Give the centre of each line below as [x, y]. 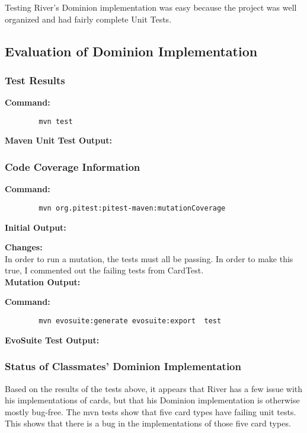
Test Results [35, 80]
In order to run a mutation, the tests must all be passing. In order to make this [149, 258]
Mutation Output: [43, 281]
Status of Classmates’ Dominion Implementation [123, 366]
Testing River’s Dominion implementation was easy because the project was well [151, 7]
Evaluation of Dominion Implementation [131, 51]
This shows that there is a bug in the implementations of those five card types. [148, 423]
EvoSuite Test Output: [52, 340]
